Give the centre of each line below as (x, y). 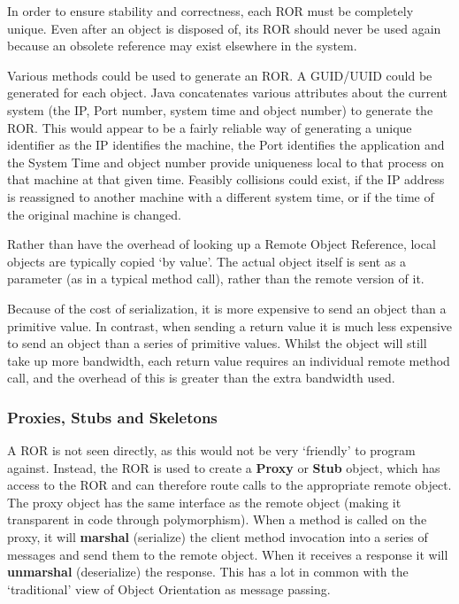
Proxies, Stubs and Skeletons (112, 417)
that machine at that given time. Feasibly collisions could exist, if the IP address (226, 179)
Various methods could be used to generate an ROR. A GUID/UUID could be (220, 75)
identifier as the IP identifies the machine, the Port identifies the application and (226, 145)
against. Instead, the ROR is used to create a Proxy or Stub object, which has (224, 467)
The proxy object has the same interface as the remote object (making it (204, 502)
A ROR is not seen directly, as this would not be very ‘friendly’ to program (211, 450)
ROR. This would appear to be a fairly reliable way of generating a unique (210, 127)
